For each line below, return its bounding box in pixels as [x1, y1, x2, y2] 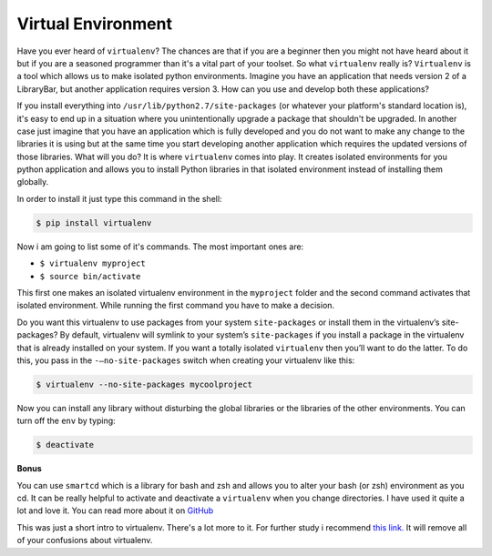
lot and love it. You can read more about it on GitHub [16, 505, 214, 516]
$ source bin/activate [39, 271, 141, 281]
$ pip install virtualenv [36, 217, 152, 227]
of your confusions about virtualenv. [16, 535, 153, 546]
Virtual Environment [16, 14, 173, 34]
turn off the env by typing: [16, 415, 116, 427]
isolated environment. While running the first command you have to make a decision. [16, 300, 335, 311]
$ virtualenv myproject [39, 258, 146, 268]
